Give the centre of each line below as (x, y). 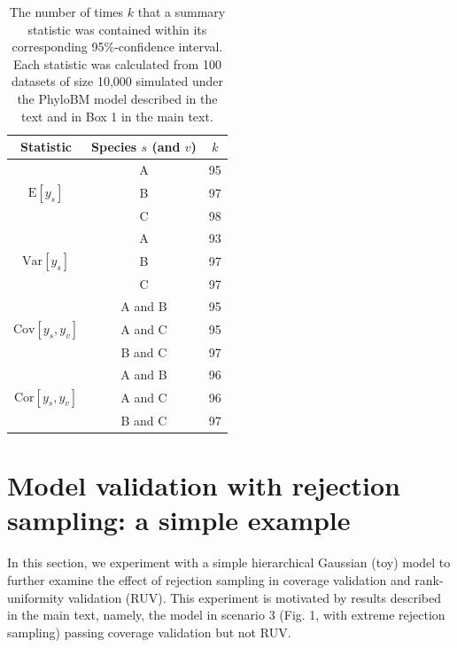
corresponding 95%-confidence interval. (117, 47)
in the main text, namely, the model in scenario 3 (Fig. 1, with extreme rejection (226, 615)
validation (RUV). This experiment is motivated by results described (254, 597)
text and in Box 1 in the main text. (117, 116)
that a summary (182, 12)
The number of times (66, 12)
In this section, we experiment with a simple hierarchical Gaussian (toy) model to (229, 562)
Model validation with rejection (204, 485)
